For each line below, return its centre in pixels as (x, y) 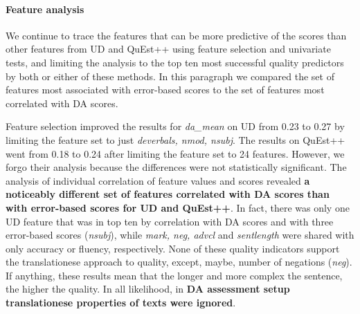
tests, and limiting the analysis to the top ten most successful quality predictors (175, 62)
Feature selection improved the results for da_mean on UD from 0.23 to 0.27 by (175, 126)
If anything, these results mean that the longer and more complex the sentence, (174, 275)
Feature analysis (45, 9)
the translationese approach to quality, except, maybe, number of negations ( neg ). (179, 262)
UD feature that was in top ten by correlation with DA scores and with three (170, 221)
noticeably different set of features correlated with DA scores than (168, 194)
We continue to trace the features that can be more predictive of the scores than (176, 35)
